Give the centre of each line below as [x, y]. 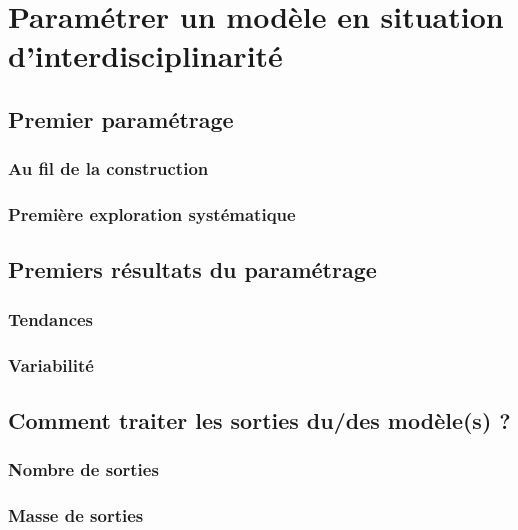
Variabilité [51, 364]
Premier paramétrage [121, 118]
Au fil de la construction [108, 168]
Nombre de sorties [83, 469]
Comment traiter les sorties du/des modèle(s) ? [259, 419]
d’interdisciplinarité [145, 55]
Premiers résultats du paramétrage [192, 269]
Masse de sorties [76, 515]
